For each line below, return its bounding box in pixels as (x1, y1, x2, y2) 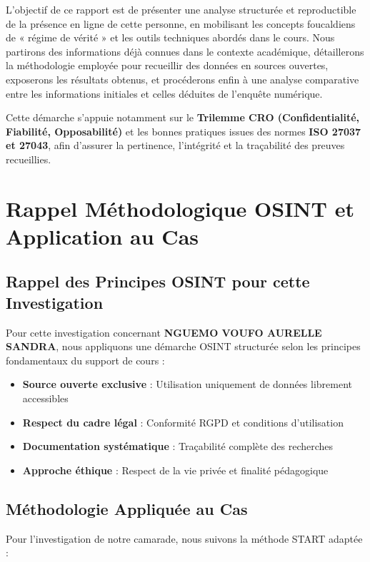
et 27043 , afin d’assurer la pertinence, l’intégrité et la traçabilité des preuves (6, 138, 345, 153)
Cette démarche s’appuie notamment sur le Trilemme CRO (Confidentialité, (6, 110, 360, 125)
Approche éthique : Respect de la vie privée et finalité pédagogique (22, 462, 329, 477)
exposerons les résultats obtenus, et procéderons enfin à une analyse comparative (6, 71, 359, 86)
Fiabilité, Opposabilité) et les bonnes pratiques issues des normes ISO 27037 (6, 123, 361, 138)
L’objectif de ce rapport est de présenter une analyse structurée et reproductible (6, 2, 356, 16)
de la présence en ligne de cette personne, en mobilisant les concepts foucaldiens (6, 16, 356, 31)
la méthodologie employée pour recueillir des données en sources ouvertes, (6, 58, 329, 73)
